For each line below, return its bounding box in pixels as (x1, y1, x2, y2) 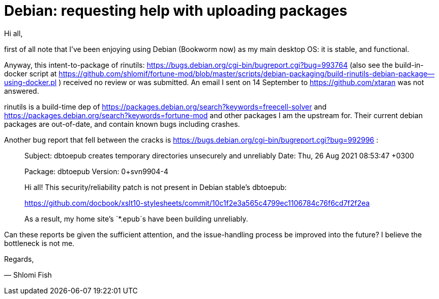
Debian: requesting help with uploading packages (4, 2, 347, 19)
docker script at (4, 69, 57, 78)
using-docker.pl (4, 77, 57, 87)
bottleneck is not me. (4, 238, 75, 248)
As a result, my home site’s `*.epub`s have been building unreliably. (24, 214, 248, 223)
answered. (4, 86, 39, 95)
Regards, (4, 254, 34, 263)
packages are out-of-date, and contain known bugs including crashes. (4, 119, 240, 128)
